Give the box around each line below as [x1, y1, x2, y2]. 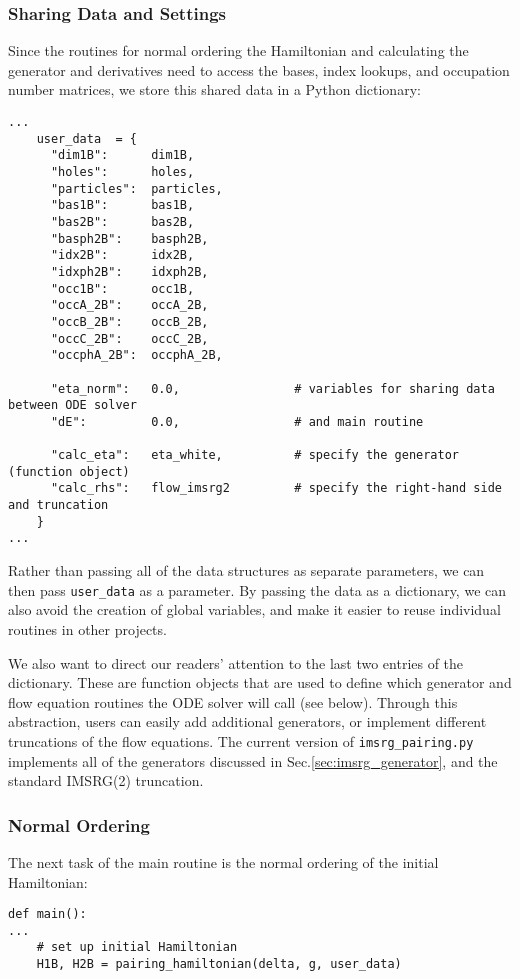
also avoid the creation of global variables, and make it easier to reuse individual [8, 599, 501, 620]
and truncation [8, 498, 109, 513]
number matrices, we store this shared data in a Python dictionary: [8, 79, 421, 100]
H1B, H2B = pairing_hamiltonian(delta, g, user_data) [36, 957, 402, 972]
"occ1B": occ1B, [50, 281, 195, 296]
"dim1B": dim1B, [50, 148, 195, 163]
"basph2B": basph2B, [50, 231, 209, 246]
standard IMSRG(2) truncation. [8, 770, 204, 791]
